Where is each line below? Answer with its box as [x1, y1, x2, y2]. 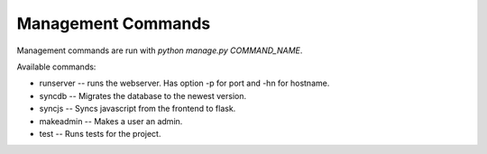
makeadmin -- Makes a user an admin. [39, 115, 183, 126]
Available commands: [16, 61, 96, 72]
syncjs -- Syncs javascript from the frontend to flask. [39, 104, 236, 114]
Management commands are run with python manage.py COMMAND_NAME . [16, 45, 303, 56]
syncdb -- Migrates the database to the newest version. [39, 90, 247, 101]
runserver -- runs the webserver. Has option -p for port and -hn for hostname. [39, 77, 330, 89]
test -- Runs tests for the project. [39, 128, 161, 139]
